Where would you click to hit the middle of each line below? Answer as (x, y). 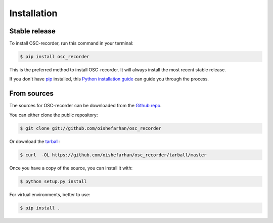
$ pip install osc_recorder (55, 57)
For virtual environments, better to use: (50, 194)
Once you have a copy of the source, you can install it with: (71, 168)
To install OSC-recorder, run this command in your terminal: (71, 43)
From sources (32, 94)
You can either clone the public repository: (54, 115)
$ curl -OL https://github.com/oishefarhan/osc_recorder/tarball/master (113, 155)
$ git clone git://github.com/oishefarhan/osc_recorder (91, 128)
